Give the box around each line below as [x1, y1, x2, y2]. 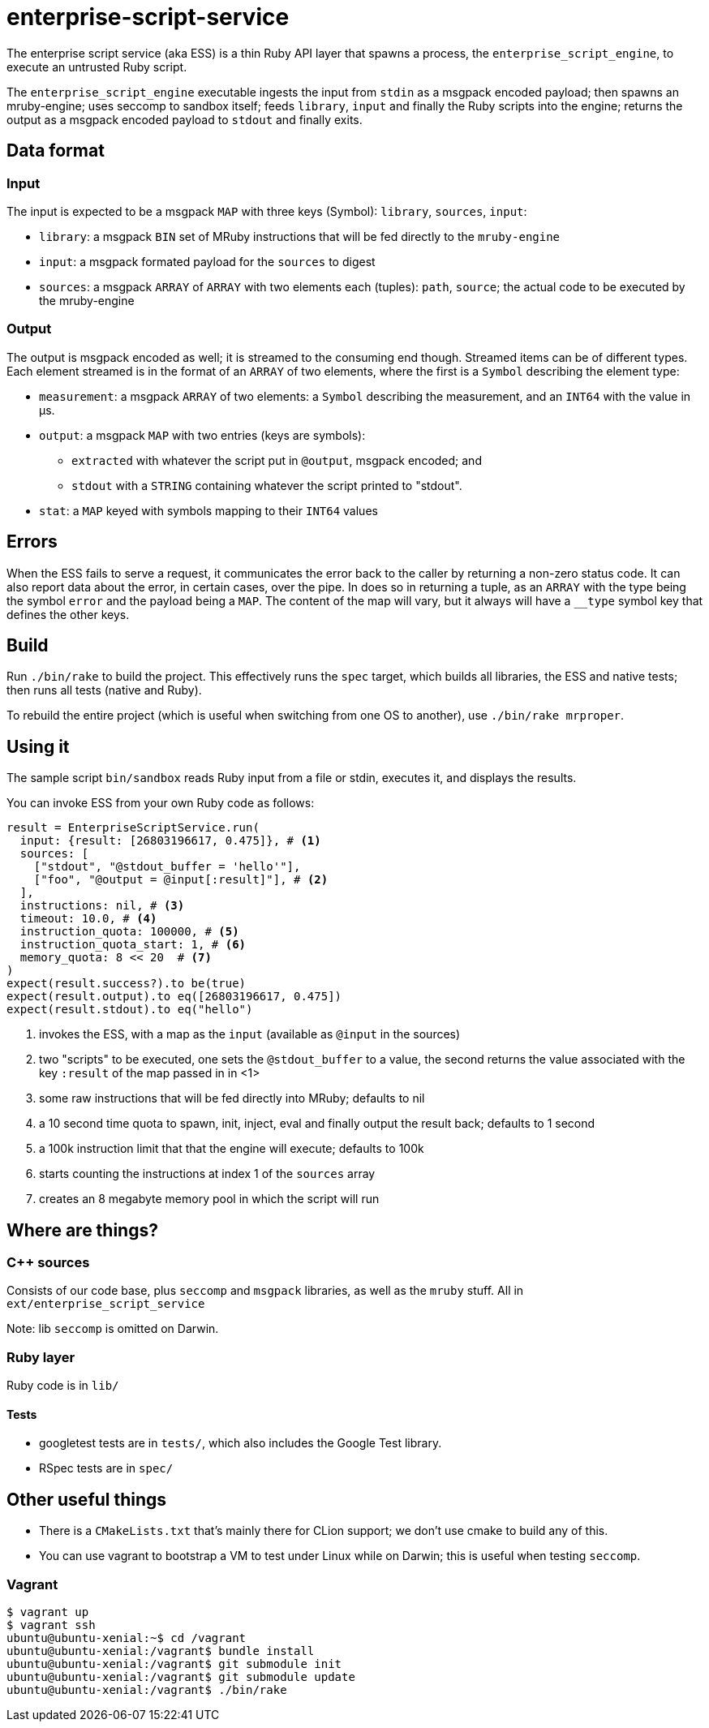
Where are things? [6, 1219, 158, 1240]
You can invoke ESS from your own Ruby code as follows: [6, 796, 315, 810]
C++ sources [6, 1254, 90, 1271]
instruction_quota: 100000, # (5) [19, 925, 239, 939]
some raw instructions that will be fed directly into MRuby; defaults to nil [39, 1091, 425, 1106]
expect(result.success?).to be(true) [6, 977, 247, 991]
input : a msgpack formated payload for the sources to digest [39, 254, 376, 269]
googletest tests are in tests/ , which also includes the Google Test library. [39, 1436, 442, 1451]
